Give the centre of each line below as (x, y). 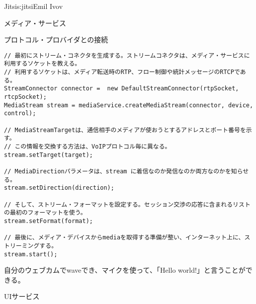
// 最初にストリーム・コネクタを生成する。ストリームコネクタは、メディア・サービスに (127, 55)
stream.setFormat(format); (48, 221)
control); (20, 114)
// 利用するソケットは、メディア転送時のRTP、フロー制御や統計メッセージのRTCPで (122, 72)
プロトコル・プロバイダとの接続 (56, 39)
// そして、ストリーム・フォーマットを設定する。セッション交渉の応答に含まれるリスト (127, 204)
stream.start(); (31, 254)
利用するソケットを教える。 (43, 64)
